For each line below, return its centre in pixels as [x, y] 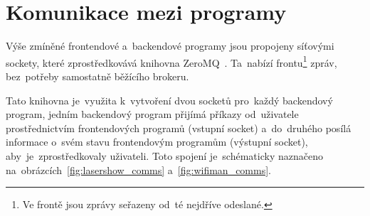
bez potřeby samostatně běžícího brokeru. [97, 76]
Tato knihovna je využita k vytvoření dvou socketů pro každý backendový [169, 100]
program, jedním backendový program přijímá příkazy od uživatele [152, 114]
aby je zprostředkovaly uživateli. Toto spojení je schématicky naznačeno [164, 155]
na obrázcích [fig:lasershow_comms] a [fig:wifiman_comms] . [138, 169]
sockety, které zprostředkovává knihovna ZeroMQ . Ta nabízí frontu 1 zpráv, [171, 61]
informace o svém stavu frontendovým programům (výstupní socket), [157, 142]
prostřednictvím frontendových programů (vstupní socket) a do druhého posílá [179, 128]
